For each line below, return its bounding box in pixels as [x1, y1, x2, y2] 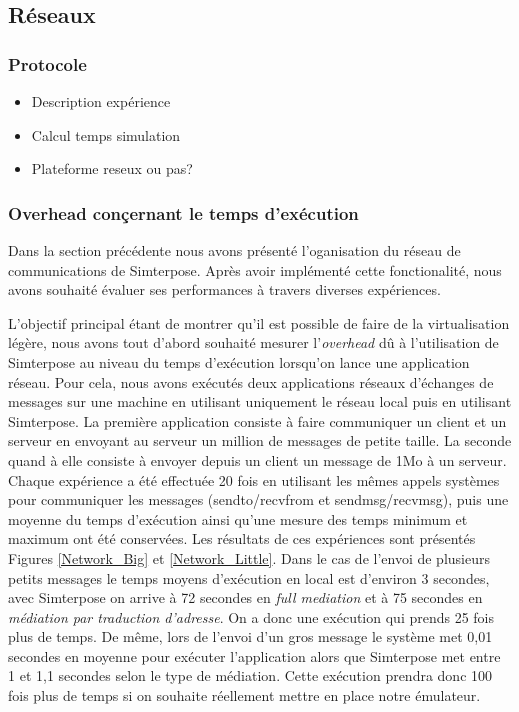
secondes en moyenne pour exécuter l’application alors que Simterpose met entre [8, 645, 501, 666]
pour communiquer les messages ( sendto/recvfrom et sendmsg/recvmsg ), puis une [8, 489, 509, 510]
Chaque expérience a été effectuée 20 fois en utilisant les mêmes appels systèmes [8, 469, 500, 490]
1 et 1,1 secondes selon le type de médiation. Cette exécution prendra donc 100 [8, 665, 493, 686]
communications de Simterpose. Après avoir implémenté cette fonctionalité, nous [8, 259, 502, 280]
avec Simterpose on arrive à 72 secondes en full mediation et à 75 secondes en [8, 587, 483, 608]
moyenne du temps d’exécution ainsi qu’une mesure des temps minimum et [8, 508, 468, 529]
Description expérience [31, 91, 171, 111]
